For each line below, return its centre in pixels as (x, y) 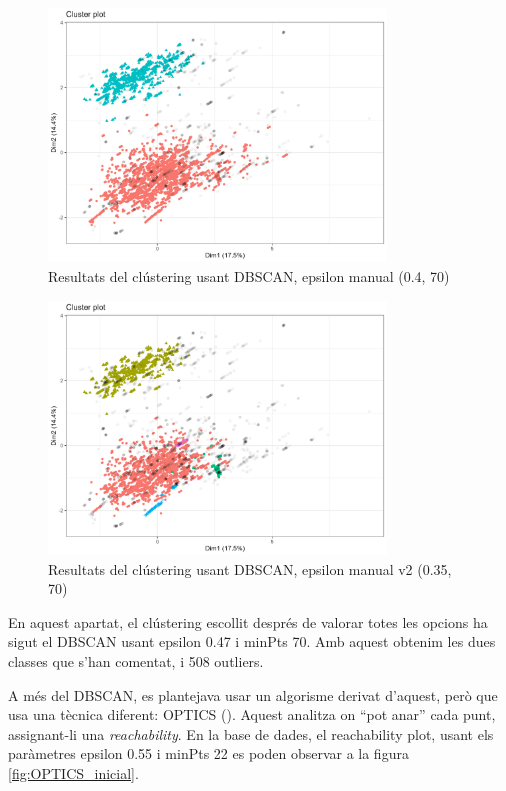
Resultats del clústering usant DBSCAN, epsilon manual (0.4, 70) (249, 275)
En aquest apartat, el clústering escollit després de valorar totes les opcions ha (248, 621)
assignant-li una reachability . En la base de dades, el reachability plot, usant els (251, 733)
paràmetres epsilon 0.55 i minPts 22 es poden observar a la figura (208, 753)
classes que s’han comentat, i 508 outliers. (136, 660)
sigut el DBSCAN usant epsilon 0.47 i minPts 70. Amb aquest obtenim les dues (252, 641)
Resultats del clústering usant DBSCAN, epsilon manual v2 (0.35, (250, 568)
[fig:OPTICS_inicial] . (73, 772)
